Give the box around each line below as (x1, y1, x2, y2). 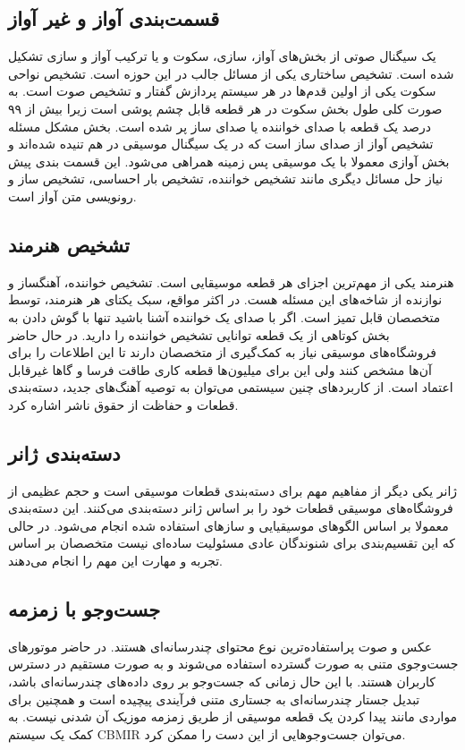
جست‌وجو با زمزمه (8, 595, 161, 623)
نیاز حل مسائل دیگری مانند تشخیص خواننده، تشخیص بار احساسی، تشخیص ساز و (8, 169, 444, 188)
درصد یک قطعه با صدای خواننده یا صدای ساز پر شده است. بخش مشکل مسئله (8, 116, 431, 135)
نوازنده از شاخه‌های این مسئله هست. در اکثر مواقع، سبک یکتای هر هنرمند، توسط (8, 290, 443, 309)
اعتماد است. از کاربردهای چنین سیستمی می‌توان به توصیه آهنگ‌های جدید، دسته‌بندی (8, 378, 453, 396)
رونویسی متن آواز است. (8, 186, 137, 205)
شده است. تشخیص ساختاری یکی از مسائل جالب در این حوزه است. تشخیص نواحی (8, 64, 454, 82)
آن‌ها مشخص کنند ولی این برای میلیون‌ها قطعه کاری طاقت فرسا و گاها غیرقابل (8, 360, 432, 379)
